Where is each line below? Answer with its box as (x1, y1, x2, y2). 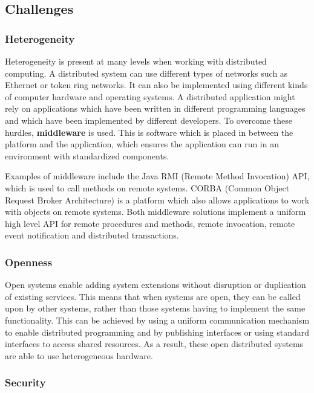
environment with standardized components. (5, 149, 169, 162)
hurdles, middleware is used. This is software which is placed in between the (5, 126, 293, 138)
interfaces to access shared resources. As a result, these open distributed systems (5, 337, 304, 350)
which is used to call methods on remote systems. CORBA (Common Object (5, 181, 290, 194)
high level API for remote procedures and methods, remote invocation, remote (5, 217, 295, 229)
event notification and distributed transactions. (5, 229, 179, 241)
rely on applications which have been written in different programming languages (5, 102, 306, 115)
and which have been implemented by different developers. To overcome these (5, 113, 293, 126)
